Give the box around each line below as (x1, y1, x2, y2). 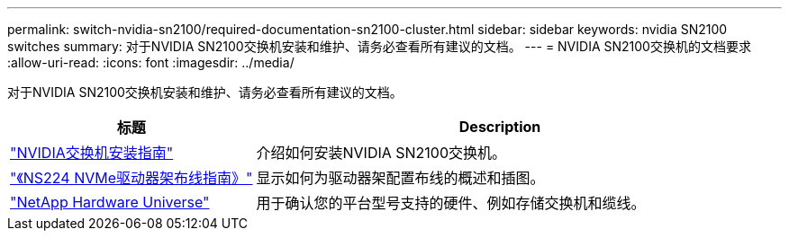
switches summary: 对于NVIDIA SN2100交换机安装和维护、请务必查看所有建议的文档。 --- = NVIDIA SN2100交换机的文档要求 (7, 39, 751, 54)
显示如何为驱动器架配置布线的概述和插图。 (256, 169, 545, 187)
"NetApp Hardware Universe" (10, 193, 210, 211)
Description (458, 118, 541, 136)
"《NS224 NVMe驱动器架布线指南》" (10, 169, 253, 187)
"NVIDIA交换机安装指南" (10, 144, 174, 162)
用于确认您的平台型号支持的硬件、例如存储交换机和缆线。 (256, 194, 646, 212)
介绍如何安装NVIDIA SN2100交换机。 (256, 144, 507, 162)
